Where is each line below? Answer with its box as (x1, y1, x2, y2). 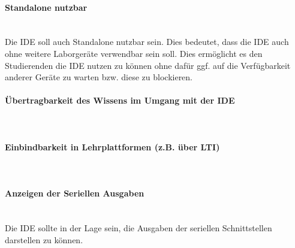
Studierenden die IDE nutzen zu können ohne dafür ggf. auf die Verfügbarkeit (5, 59, 291, 71)
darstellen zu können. (5, 233, 83, 246)
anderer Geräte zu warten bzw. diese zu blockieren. (5, 71, 193, 83)
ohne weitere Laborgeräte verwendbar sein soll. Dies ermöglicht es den (5, 47, 263, 59)
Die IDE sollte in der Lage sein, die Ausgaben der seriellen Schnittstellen (5, 221, 272, 234)
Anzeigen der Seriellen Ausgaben (5, 187, 145, 199)
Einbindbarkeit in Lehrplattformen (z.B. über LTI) (5, 140, 220, 153)
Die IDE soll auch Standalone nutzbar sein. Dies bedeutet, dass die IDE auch (5, 35, 289, 48)
